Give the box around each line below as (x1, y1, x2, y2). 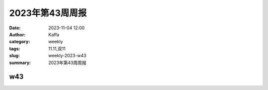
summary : (9, 60, 31, 66)
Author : (9, 31, 26, 37)
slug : (9, 53, 20, 59)
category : (9, 39, 30, 45)
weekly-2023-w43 (48, 53, 87, 59)
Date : (9, 25, 21, 31)
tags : (9, 45, 20, 52)
